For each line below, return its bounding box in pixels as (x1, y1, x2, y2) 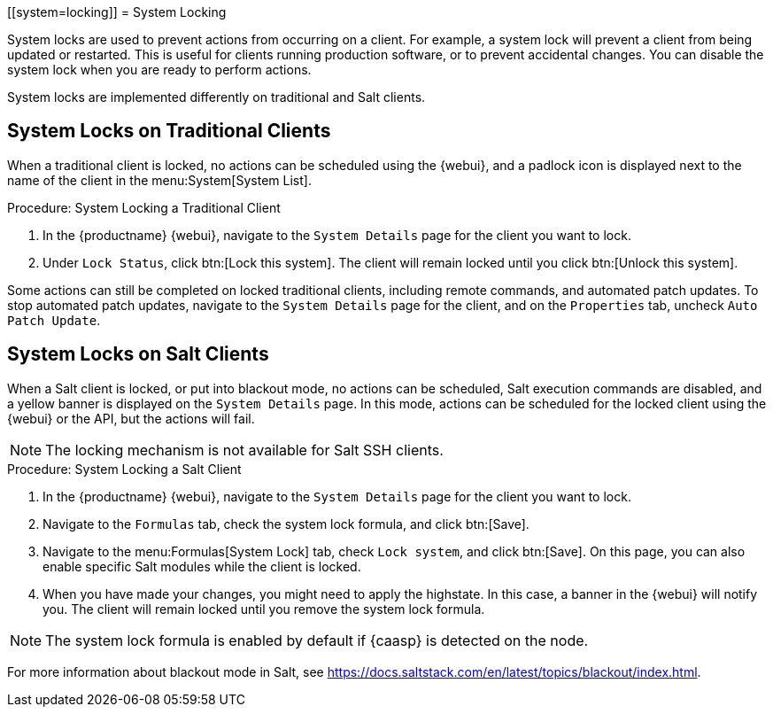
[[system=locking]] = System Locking (7, 4, 227, 19)
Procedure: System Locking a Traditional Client (7, 199, 281, 215)
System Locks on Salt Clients (7, 343, 269, 366)
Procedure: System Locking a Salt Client (7, 461, 242, 477)
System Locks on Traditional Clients (7, 120, 331, 143)
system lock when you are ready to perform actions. (7, 62, 312, 77)
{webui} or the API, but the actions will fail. (7, 410, 255, 426)
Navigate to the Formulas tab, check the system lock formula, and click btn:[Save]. (43, 516, 530, 532)
